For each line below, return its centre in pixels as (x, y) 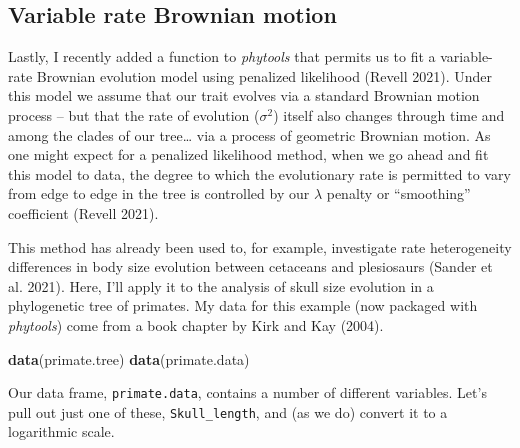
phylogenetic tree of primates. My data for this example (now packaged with (243, 305)
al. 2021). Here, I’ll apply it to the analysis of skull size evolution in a (221, 285)
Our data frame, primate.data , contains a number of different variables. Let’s (247, 392)
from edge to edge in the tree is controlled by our (159, 193)
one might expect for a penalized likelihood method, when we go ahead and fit (248, 154)
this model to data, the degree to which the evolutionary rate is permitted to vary (259, 173)
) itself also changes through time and (389, 114)
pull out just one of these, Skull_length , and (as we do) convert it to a (228, 411)
